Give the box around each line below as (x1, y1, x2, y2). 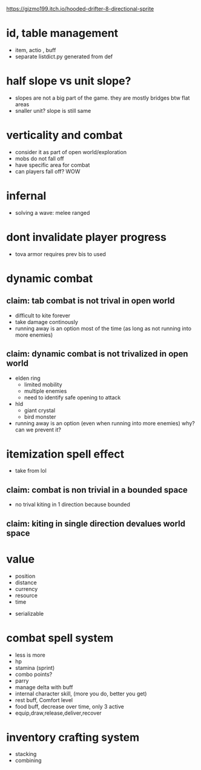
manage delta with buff (15, 683, 73, 691)
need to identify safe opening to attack (24, 394, 121, 401)
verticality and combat (6, 129, 123, 142)
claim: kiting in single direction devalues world (6, 518, 186, 529)
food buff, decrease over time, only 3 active (15, 703, 124, 710)
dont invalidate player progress (6, 230, 166, 244)
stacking (15, 751, 37, 758)
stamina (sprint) (15, 664, 55, 671)
